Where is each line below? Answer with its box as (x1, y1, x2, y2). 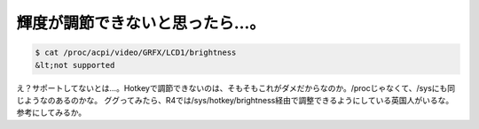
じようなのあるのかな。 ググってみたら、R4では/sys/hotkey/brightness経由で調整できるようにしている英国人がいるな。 (16, 95, 454, 105)
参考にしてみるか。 (16, 107, 87, 118)
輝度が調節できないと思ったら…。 (16, 13, 266, 33)
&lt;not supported (35, 60, 115, 70)
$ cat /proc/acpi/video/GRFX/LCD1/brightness (35, 48, 237, 57)
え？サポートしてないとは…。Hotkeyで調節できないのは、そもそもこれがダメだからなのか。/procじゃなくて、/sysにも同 (16, 82, 456, 93)
